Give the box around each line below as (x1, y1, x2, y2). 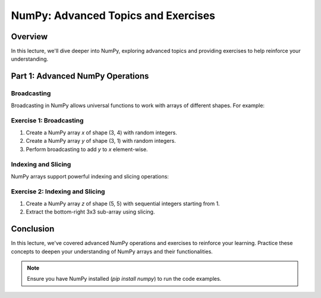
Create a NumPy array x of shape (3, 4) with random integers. (26, 128, 178, 136)
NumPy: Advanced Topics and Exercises (11, 9, 216, 22)
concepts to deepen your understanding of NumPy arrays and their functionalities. (11, 247, 213, 255)
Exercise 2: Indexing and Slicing (11, 187, 105, 196)
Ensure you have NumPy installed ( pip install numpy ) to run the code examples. (27, 275, 222, 283)
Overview (11, 32, 48, 42)
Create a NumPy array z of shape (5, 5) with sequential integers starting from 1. (26, 200, 220, 207)
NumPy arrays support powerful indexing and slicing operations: (11, 172, 169, 180)
